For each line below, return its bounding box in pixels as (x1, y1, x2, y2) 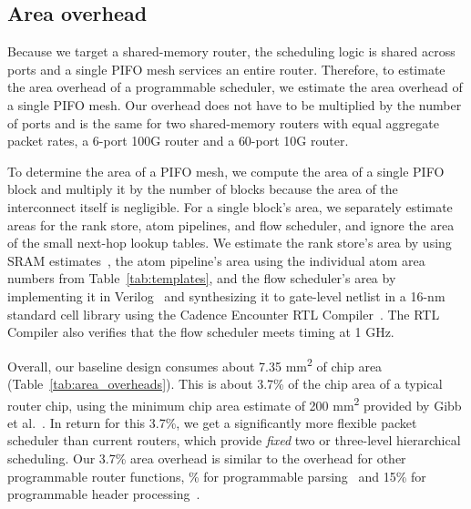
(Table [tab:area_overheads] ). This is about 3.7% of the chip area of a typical (7, 373, 443, 392)
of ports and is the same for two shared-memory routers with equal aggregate (7, 113, 439, 132)
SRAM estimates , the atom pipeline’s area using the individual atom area (7, 250, 425, 270)
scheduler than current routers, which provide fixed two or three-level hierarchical (7, 431, 461, 450)
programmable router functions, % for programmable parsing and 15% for (7, 466, 426, 485)
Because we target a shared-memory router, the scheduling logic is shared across (7, 42, 456, 61)
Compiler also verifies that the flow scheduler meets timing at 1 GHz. (7, 322, 394, 341)
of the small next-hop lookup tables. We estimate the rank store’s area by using (7, 233, 452, 252)
